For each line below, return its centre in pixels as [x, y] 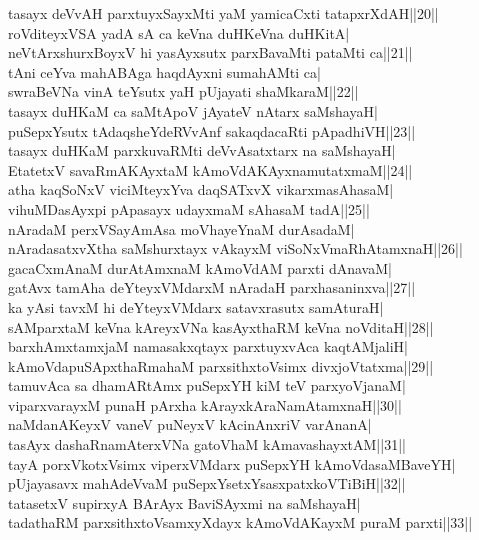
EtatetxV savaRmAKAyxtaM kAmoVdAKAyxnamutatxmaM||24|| [210, 169]
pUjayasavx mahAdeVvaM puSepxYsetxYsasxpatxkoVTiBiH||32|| [207, 483]
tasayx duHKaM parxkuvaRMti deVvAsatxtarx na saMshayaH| [202, 150]
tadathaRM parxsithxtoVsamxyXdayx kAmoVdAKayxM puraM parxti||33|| [240, 522]
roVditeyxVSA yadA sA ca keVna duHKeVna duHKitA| [179, 32]
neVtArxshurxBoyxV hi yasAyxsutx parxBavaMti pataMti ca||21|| [210, 52]
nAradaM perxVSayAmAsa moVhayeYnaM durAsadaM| [181, 228]
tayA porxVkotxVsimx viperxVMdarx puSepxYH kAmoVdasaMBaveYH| [232, 463]
